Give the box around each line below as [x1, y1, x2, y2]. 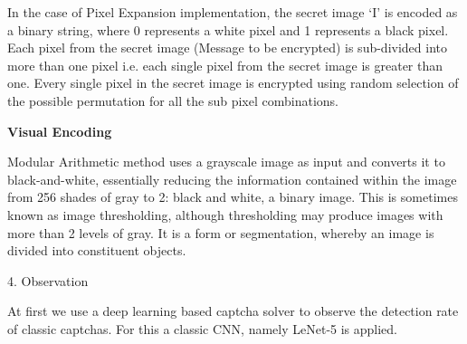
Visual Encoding [7, 121, 112, 140]
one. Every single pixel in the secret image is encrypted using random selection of [7, 73, 459, 92]
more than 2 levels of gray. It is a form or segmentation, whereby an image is [7, 223, 434, 242]
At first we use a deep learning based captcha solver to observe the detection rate [7, 301, 459, 320]
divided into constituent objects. [7, 241, 186, 260]
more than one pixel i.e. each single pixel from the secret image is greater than [7, 55, 443, 74]
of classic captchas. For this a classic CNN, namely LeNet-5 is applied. [7, 319, 398, 338]
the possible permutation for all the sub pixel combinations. [7, 91, 338, 110]
